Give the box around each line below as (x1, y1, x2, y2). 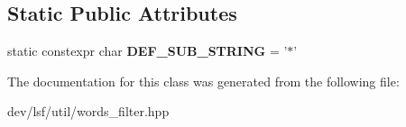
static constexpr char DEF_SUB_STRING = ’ (7, 41, 288, 60)
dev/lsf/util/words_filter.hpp (7, 102, 170, 121)
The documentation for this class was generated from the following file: (7, 71, 400, 90)
